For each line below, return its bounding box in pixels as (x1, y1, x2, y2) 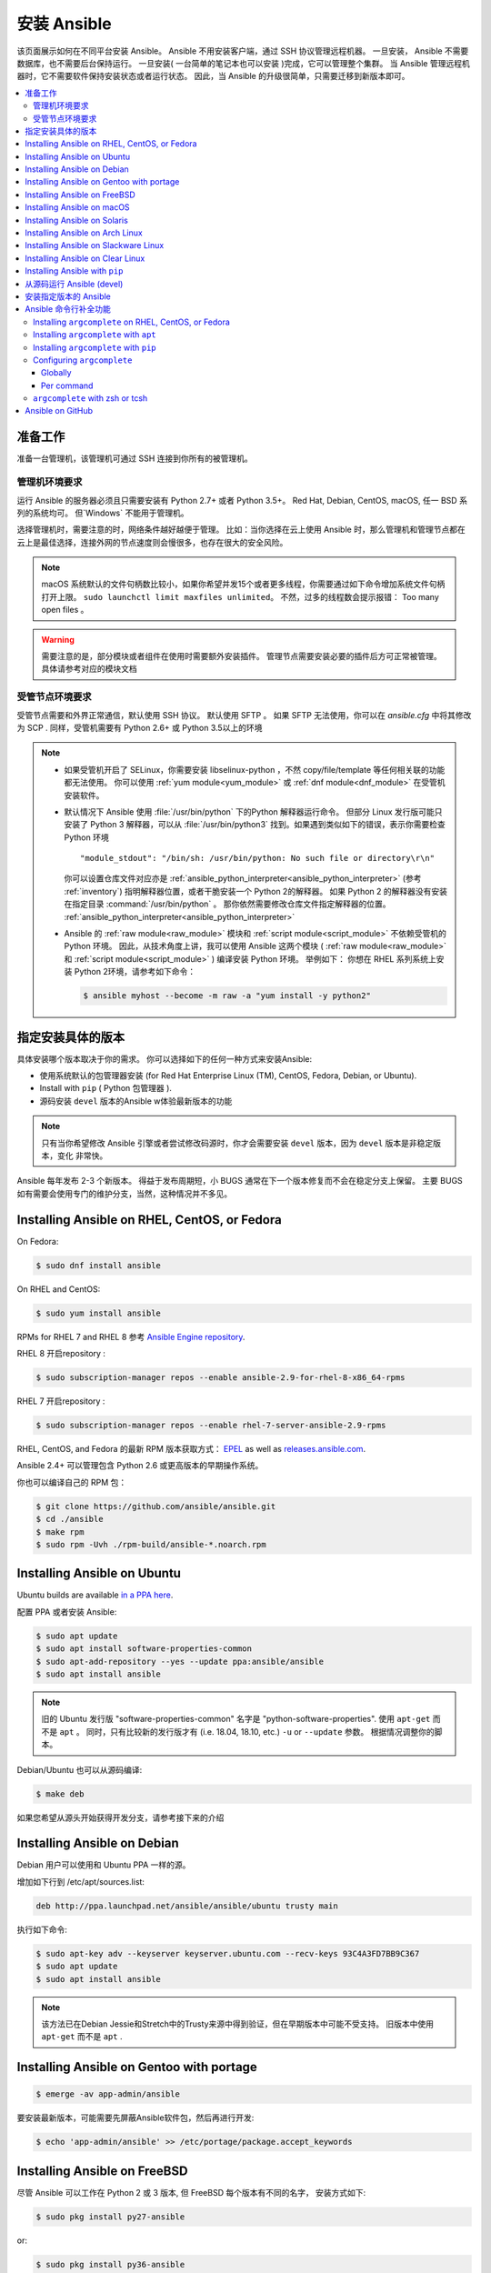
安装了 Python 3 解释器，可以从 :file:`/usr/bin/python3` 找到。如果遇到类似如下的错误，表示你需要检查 (64, 819, 446, 830)
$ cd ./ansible (35, 1514, 104, 1525)
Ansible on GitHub (25, 406, 94, 416)
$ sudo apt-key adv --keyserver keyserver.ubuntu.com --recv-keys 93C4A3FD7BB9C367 (35, 1948, 420, 1958)
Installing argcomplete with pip (33, 342, 156, 353)
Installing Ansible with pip (25, 265, 124, 276)
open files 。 (41, 605, 89, 616)
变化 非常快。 (56, 1150, 108, 1161)
